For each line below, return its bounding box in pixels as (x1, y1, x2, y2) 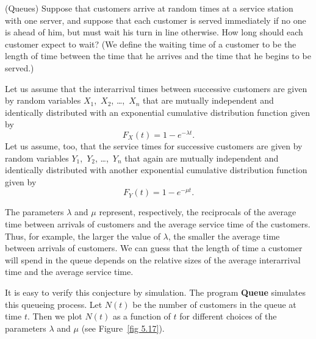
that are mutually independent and (143, 94, 274, 107)
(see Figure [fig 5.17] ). (81, 321, 165, 334)
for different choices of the (179, 310, 277, 323)
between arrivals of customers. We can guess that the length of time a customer (5, 241, 303, 254)
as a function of (112, 310, 171, 323)
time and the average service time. (5, 265, 134, 278)
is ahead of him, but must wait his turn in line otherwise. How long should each (5, 26, 303, 38)
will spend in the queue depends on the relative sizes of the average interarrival (5, 253, 301, 266)
